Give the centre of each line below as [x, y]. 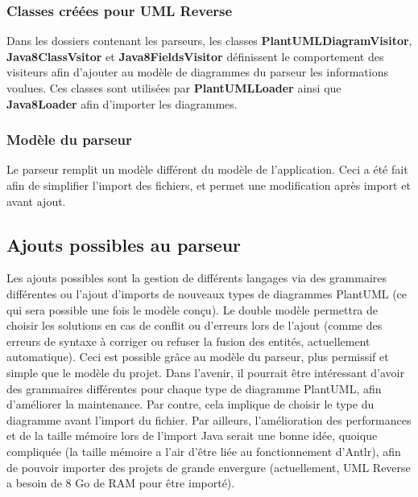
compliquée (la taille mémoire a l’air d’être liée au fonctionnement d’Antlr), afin [204, 451]
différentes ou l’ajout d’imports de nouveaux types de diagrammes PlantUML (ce [207, 293]
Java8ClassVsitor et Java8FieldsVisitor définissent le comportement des [195, 56]
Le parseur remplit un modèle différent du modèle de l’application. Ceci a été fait [207, 169]
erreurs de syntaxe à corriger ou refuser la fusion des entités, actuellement [188, 341]
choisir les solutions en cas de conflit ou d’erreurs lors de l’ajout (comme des [195, 325]
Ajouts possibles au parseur [124, 244]
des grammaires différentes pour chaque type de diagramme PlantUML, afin [194, 388]
